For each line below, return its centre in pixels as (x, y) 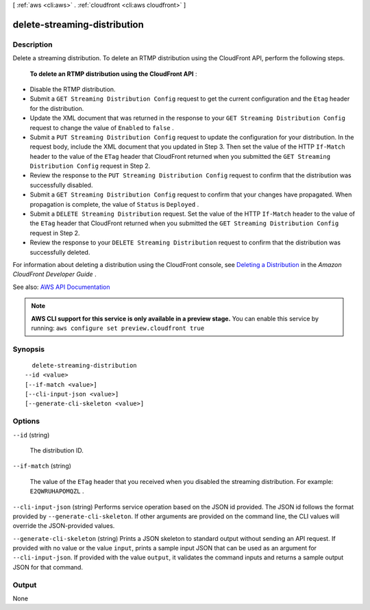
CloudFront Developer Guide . (54, 275)
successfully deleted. (60, 252)
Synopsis (28, 349)
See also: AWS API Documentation (61, 287)
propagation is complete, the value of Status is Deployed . (114, 204)
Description (33, 45)
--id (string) (31, 435)
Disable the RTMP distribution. (73, 89)
